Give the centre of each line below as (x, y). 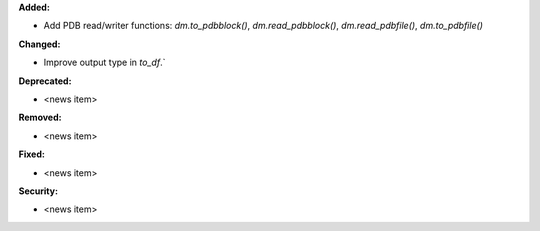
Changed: (39, 44)
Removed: (40, 117)
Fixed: (31, 154)
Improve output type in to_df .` (104, 62)
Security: (38, 191)
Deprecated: (45, 81)
